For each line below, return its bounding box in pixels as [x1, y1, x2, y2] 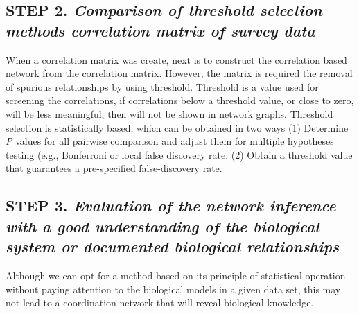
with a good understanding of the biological [6, 215, 319, 236]
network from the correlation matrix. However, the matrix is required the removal [6, 66, 353, 80]
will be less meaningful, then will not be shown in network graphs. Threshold [6, 106, 333, 121]
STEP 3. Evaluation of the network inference [6, 195, 336, 216]
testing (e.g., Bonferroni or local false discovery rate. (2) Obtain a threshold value [6, 147, 353, 162]
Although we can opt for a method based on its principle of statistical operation [6, 268, 346, 282]
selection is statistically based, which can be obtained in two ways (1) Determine [6, 120, 349, 134]
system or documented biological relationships [6, 236, 340, 257]
